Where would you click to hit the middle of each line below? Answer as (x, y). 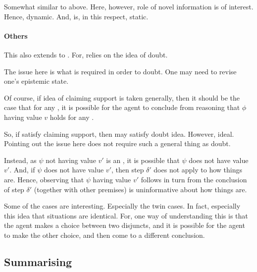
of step (14, 189)
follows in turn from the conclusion (194, 179)
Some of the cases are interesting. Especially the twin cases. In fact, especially (122, 206)
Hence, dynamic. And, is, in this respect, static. (76, 16)
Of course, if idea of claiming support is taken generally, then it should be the (122, 97)
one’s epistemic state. (36, 81)
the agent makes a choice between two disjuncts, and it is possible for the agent (125, 225)
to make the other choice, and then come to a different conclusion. (104, 235)
